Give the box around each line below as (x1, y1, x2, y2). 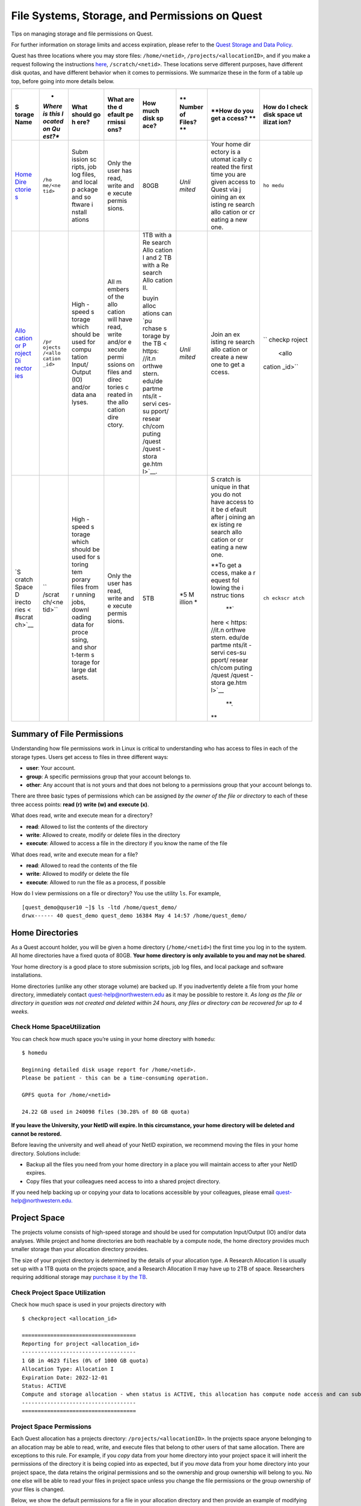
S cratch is (211, 475, 241, 483)
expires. (26, 1169, 46, 1176)
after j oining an (211, 513, 255, 521)
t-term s (71, 651, 94, 659)
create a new (211, 352, 248, 361)
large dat (71, 666, 97, 674)
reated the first (211, 163, 253, 171)
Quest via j (211, 185, 241, 193)
